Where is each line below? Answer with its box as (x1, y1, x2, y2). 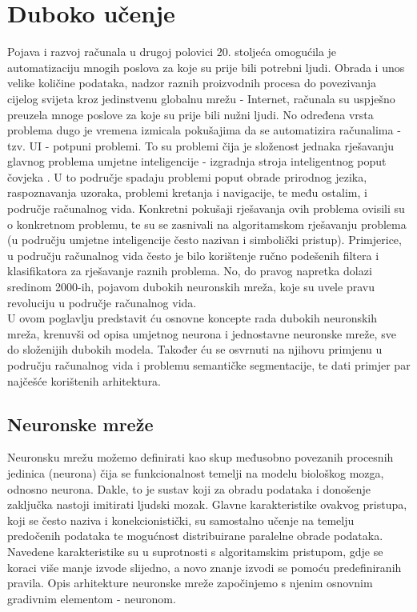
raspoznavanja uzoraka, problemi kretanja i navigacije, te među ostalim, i (7, 184, 367, 201)
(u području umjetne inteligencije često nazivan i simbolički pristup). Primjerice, (7, 231, 402, 248)
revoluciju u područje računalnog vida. (7, 294, 197, 310)
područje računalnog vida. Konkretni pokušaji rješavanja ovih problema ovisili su (7, 200, 405, 217)
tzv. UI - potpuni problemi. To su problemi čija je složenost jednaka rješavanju (7, 137, 395, 154)
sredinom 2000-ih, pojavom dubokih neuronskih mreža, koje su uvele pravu (7, 278, 375, 295)
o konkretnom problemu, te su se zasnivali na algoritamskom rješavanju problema (7, 215, 407, 232)
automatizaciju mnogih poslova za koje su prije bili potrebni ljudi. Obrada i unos (7, 58, 405, 75)
